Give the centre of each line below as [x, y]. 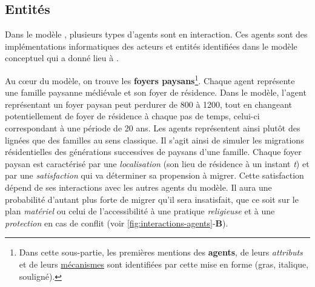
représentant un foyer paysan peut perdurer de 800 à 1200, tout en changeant [149, 104]
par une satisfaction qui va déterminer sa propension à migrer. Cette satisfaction [154, 175]
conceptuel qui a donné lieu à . [62, 58]
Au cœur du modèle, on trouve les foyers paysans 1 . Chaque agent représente [150, 79]
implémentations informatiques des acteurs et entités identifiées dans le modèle [151, 46]
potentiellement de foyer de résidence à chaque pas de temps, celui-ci [132, 116]
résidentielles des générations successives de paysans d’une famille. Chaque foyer [153, 152]
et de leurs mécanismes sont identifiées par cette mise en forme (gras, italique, [164, 264]
